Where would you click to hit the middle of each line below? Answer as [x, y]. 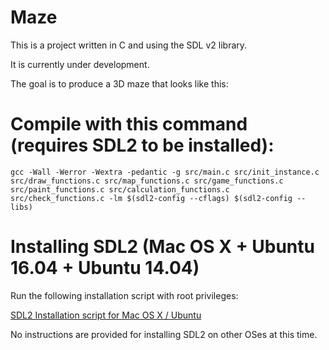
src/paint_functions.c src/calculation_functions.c [120, 189]
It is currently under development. [80, 64]
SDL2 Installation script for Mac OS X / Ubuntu [106, 315]
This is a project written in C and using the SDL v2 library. [129, 45]
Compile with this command [129, 124]
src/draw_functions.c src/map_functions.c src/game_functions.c [147, 181]
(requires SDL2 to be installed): [142, 145]
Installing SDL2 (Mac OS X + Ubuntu [162, 247]
